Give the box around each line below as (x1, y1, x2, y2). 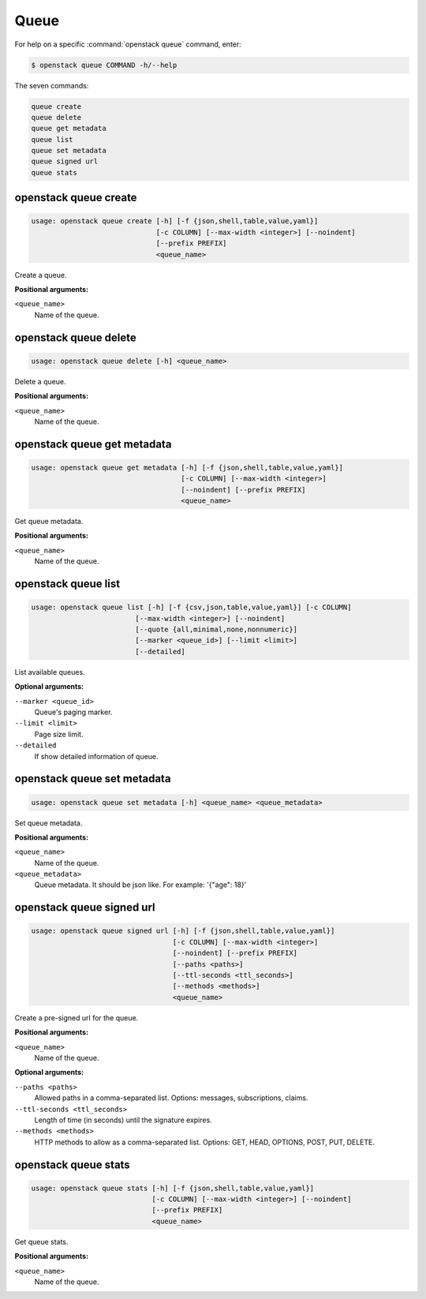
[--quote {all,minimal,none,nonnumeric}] (135, 625, 298, 635)
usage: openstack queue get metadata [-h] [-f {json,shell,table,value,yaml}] (31, 462, 343, 472)
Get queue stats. (14, 1237, 69, 1246)
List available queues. (14, 667, 86, 676)
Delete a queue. (14, 376, 66, 386)
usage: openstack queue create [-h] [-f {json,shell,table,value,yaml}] (31, 217, 319, 226)
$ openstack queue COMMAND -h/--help (31, 60, 177, 69)
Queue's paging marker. (34, 707, 113, 717)
